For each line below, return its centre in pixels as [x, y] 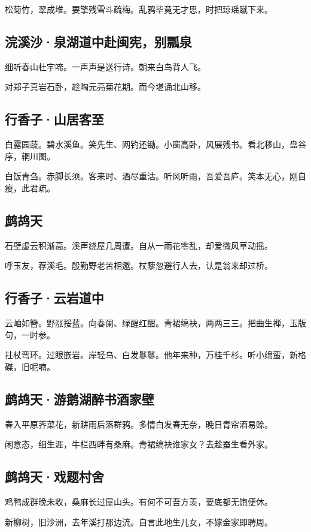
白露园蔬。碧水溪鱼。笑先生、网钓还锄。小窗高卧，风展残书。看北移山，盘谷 [155, 144]
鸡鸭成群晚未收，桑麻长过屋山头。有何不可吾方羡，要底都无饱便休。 [139, 502]
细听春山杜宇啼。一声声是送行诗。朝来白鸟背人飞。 [105, 66]
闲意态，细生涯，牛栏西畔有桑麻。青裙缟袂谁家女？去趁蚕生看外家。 [139, 444]
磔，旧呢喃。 [30, 366]
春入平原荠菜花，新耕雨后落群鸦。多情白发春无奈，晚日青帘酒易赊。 [139, 424]
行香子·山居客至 [54, 119]
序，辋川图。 [30, 156]
